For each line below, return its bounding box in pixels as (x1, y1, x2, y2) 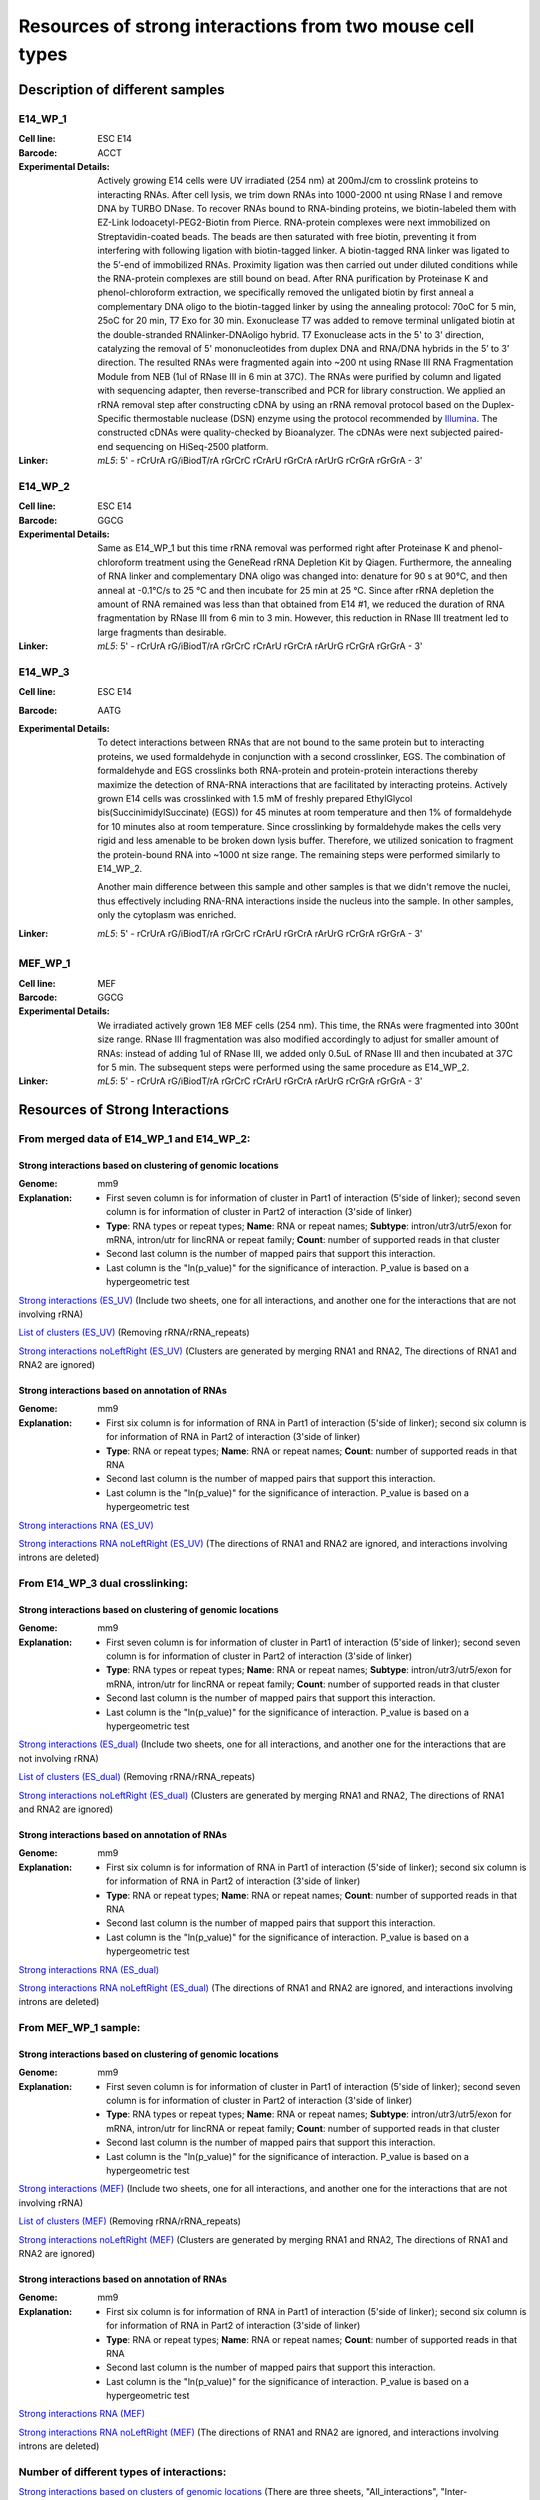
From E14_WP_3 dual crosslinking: (18, 1576, 189, 1590)
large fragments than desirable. (97, 626, 227, 638)
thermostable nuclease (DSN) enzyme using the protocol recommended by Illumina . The (133, 412, 498, 424)
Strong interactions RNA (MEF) (18, 2408, 145, 2420)
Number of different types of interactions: (18, 2465, 227, 2479)
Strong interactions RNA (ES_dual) (18, 1963, 160, 1975)
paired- (473, 426, 504, 439)
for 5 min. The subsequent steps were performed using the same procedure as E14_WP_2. (97, 1061, 470, 1074)
